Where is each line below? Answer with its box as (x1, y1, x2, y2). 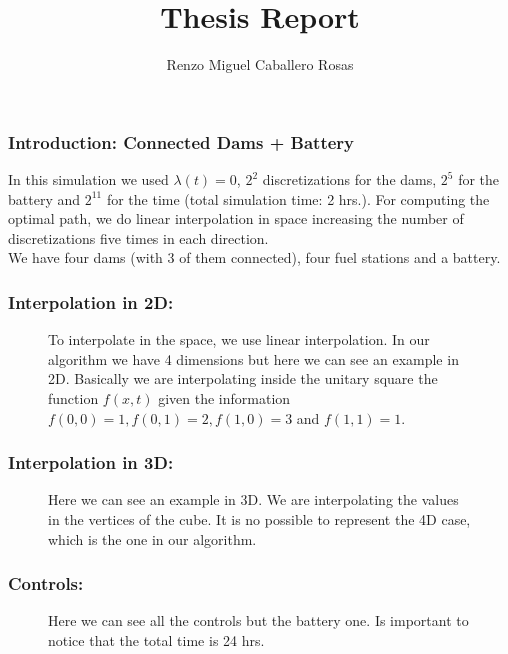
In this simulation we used (8, 169, 169, 190)
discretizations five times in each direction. (8, 227, 269, 248)
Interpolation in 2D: (8, 289, 174, 314)
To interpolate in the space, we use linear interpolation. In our (48, 329, 430, 350)
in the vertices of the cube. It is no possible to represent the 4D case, (48, 508, 471, 529)
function (48, 387, 99, 408)
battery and (8, 188, 81, 209)
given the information (158, 387, 291, 408)
